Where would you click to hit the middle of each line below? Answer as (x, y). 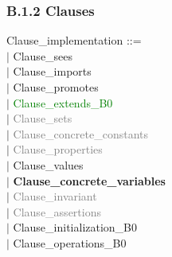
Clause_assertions (57, 211)
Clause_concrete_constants (80, 133)
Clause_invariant (55, 196)
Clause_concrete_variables (89, 180)
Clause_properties (58, 149)
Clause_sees (43, 55)
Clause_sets (43, 118)
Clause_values (48, 164)
